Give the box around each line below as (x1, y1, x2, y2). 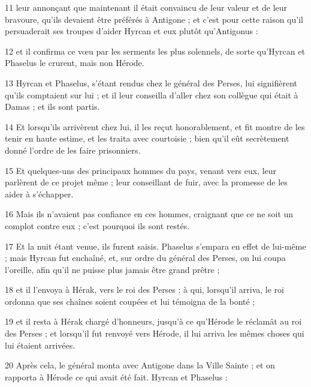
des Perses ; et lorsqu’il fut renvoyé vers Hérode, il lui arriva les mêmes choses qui (5, 327, 304, 340)
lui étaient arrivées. (5, 338, 76, 351)
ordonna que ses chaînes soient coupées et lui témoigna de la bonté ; (5, 295, 255, 307)
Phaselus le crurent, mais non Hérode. (5, 56, 144, 69)
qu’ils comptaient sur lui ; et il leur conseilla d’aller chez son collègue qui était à (5, 88, 298, 101)
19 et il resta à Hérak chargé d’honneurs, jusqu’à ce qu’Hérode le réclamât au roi (5, 315, 302, 328)
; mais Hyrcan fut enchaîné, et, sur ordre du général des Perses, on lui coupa (5, 251, 286, 264)
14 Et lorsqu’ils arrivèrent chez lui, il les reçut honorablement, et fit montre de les (5, 120, 305, 133)
